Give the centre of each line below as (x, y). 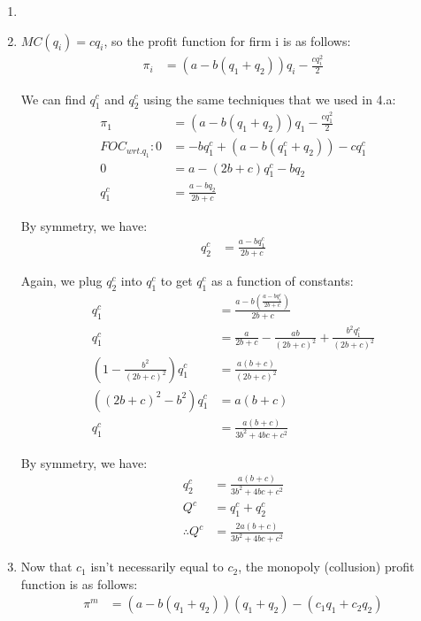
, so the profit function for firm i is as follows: (227, 40)
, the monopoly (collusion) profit (326, 567)
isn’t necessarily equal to (157, 567)
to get (176, 280)
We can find (53, 99)
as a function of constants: (282, 280)
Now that (46, 567)
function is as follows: (79, 583)
